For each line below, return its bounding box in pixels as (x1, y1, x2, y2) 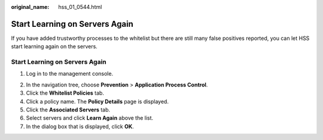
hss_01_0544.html (58, 4, 102, 10)
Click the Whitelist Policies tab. (26, 89, 105, 97)
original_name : (11, 4, 50, 10)
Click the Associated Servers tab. (26, 106, 111, 113)
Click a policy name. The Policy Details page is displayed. (26, 98, 169, 105)
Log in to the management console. (26, 70, 114, 77)
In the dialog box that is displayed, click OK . (26, 123, 134, 130)
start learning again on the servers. (11, 43, 98, 50)
